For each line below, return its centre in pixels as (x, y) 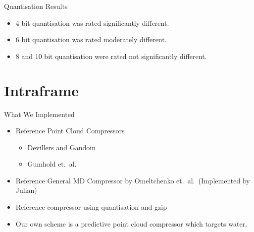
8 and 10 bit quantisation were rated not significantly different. (111, 56)
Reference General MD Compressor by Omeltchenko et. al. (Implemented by (133, 180)
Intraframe (41, 90)
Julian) (26, 190)
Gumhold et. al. (52, 164)
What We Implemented (39, 114)
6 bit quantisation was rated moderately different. (91, 39)
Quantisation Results (36, 6)
